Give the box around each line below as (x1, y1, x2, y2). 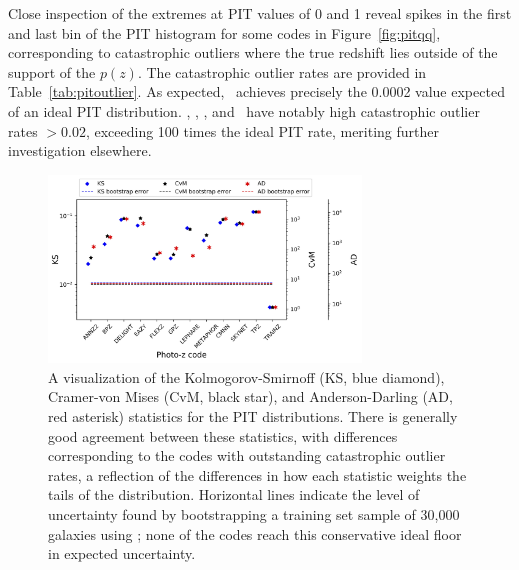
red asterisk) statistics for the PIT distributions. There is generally (48, 405, 458, 426)
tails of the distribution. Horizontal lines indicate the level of (48, 484, 420, 505)
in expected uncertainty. (48, 543, 196, 564)
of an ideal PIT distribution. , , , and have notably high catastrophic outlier (8, 100, 480, 121)
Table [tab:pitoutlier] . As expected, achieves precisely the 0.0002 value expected (8, 81, 505, 102)
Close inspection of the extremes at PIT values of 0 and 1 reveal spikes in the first (8, 3, 512, 23)
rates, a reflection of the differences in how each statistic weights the (48, 464, 467, 485)
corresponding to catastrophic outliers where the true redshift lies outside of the (8, 42, 498, 63)
